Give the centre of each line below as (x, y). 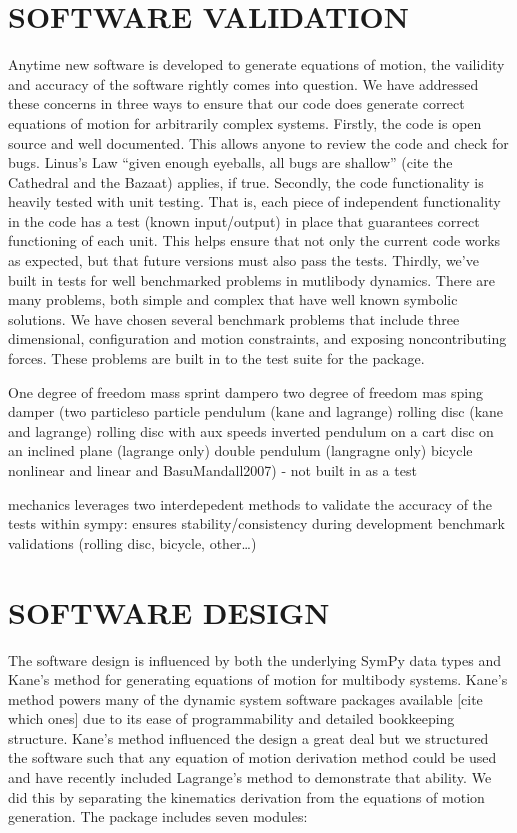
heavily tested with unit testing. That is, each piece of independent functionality (254, 201)
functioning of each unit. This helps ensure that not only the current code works (254, 240)
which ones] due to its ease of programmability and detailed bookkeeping (231, 718)
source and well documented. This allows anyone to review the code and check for (258, 142)
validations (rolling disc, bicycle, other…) (132, 542)
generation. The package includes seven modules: (158, 816)
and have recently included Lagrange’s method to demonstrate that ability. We (250, 777)
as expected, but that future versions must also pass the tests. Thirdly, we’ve (243, 260)
